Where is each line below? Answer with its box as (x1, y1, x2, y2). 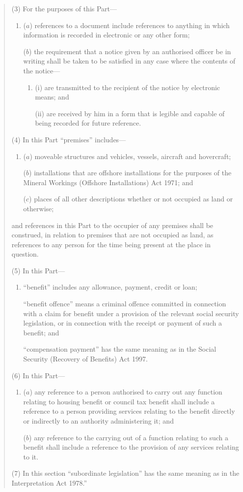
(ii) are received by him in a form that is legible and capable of (35, 108, 225, 118)
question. (11, 249, 39, 259)
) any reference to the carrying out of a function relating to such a (29, 432, 228, 442)
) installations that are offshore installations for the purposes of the (29, 167, 232, 178)
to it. (23, 451, 38, 461)
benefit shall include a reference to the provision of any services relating (23, 442, 239, 452)
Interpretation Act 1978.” (11, 477, 87, 488)
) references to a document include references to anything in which (29, 20, 230, 30)
